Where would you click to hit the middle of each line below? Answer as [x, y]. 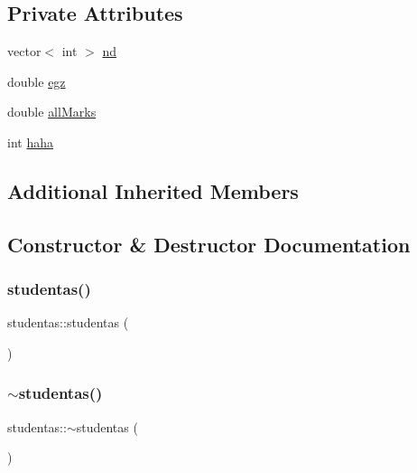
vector [24, 51]
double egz [37, 81]
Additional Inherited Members [153, 190]
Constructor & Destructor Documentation [209, 244]
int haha [30, 142]
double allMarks [52, 112]
